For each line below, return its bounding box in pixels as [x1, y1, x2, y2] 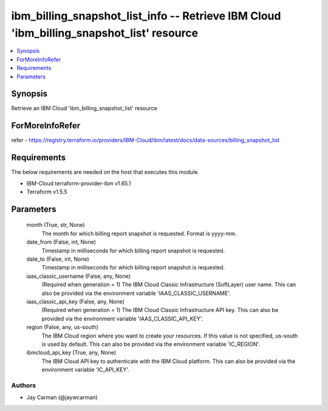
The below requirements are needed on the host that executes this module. [11, 168, 200, 176]
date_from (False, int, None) [26, 238, 97, 246]
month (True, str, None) [26, 221, 85, 229]
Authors [11, 381, 36, 389]
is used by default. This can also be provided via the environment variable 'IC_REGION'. [41, 340, 261, 348]
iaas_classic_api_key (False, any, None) [26, 298, 125, 305]
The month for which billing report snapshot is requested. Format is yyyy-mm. [41, 230, 237, 237]
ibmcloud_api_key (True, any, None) [26, 349, 117, 356]
